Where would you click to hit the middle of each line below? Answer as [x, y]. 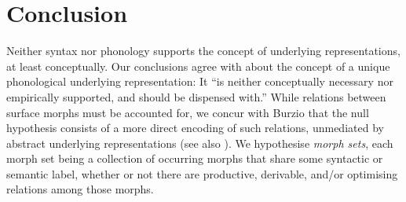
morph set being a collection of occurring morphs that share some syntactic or [195, 158]
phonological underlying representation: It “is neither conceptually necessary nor [200, 81]
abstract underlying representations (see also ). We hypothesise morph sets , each [200, 143]
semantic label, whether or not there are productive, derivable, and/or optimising [202, 173]
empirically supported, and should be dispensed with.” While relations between [196, 96]
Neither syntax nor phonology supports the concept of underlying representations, [203, 51]
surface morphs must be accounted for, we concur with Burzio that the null [188, 112]
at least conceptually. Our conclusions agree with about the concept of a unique [198, 66]
